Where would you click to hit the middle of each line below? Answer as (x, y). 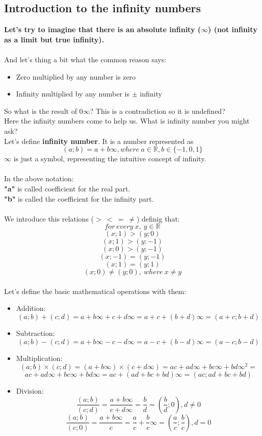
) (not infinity (233, 29)
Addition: (31, 308)
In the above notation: (39, 178)
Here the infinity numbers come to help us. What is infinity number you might (127, 121)
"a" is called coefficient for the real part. (67, 188)
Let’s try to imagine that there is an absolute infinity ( (103, 29)
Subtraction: (35, 333)
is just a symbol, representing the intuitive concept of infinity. (110, 159)
